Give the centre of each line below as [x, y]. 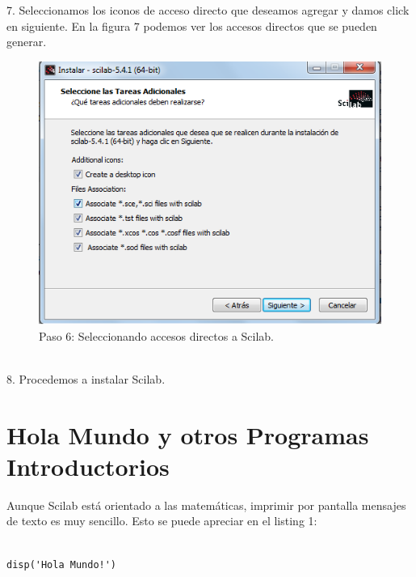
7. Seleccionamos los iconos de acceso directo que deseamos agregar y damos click [208, 10]
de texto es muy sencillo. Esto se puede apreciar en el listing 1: [162, 521]
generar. [27, 42]
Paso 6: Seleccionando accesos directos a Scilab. [157, 335]
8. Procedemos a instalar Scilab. [86, 378]
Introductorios [88, 466]
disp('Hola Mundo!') [62, 564]
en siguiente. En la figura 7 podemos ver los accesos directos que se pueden [192, 25]
